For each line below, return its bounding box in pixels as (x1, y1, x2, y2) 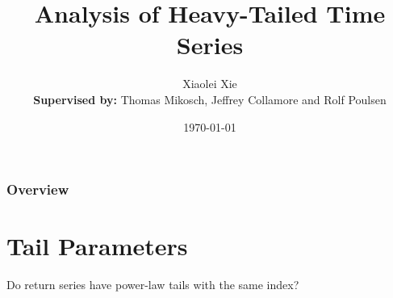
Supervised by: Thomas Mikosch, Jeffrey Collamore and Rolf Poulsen (33, 90, 387, 107)
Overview (6, 179, 69, 199)
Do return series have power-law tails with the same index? (6, 276, 299, 293)
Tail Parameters (6, 229, 188, 262)
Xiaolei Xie (182, 75, 237, 92)
